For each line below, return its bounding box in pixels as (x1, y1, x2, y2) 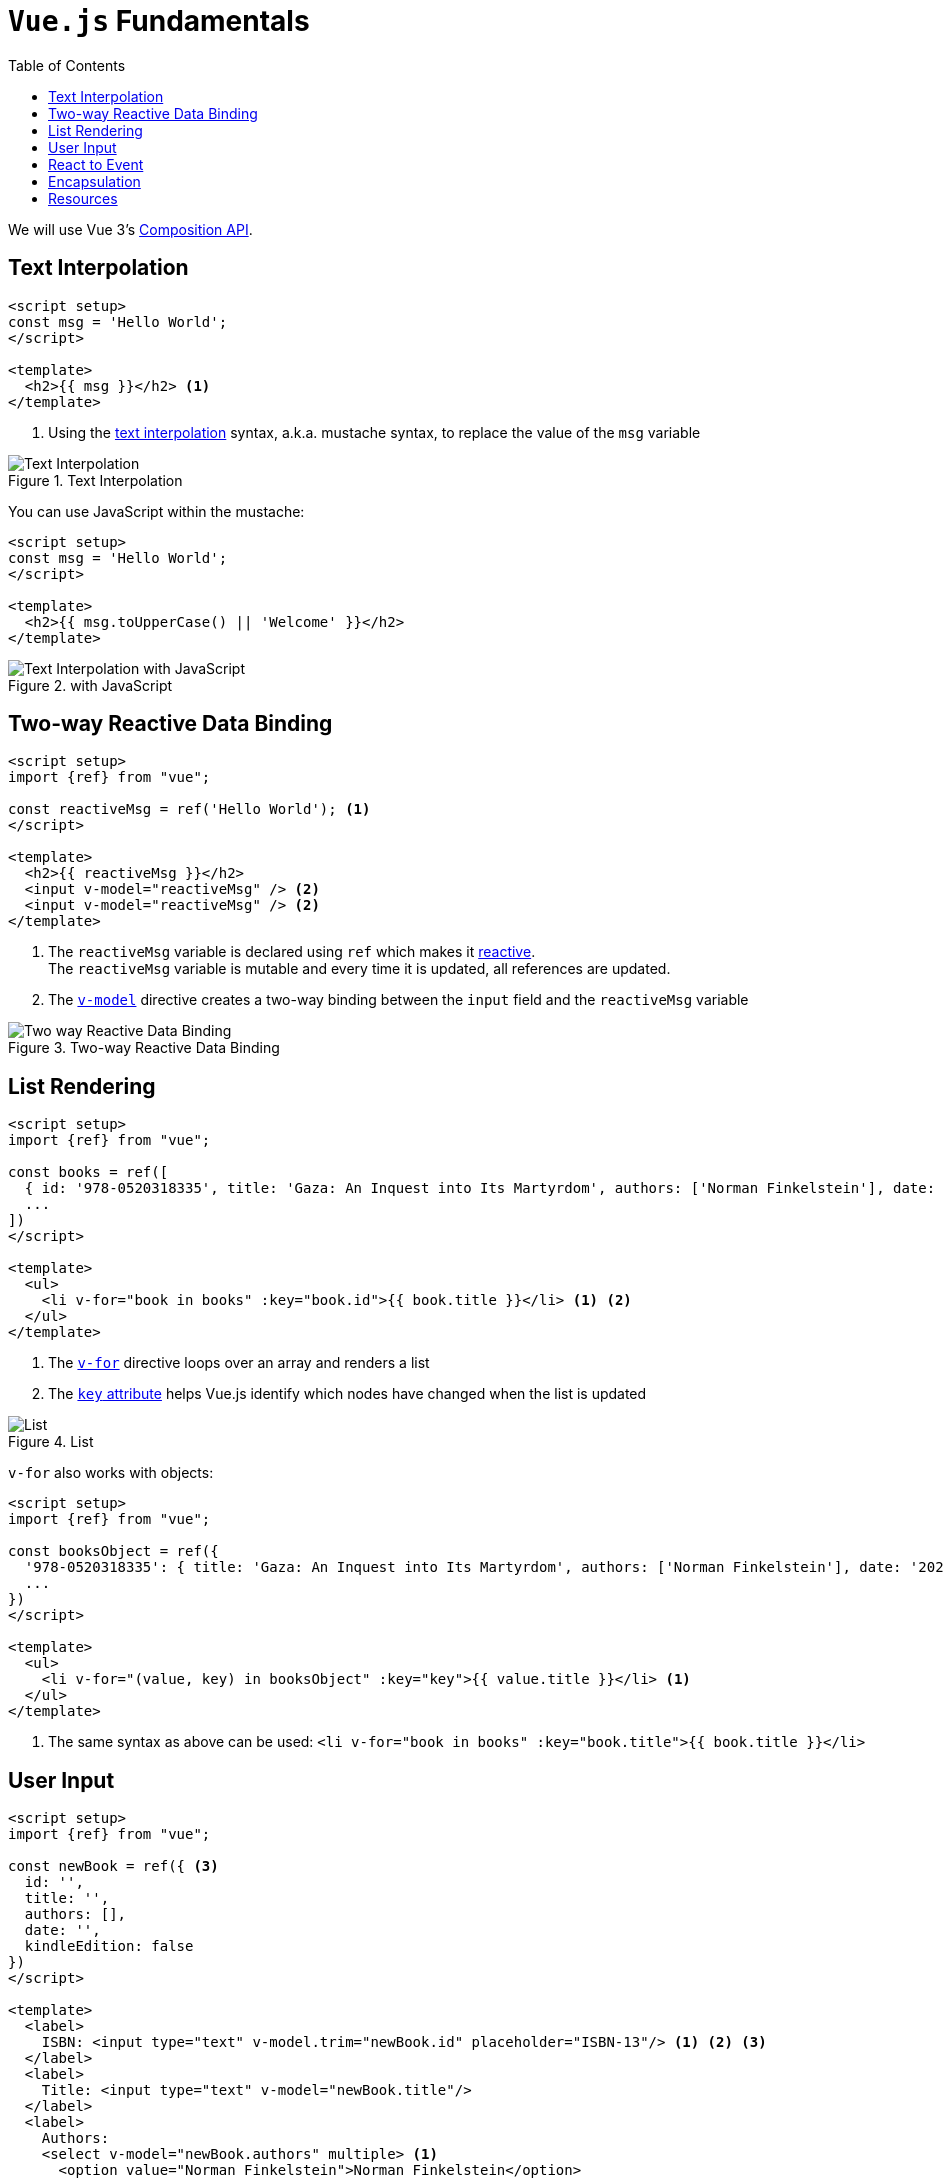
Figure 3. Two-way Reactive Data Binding (8, 1039, 280, 1057)
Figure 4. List (8, 1433, 94, 1451)
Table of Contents (8, 56, 126, 74)
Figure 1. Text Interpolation (8, 471, 183, 489)
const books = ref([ (8, 1164, 169, 1181)
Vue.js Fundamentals (8, 4, 310, 38)
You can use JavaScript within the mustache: (8, 502, 305, 520)
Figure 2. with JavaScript (8, 676, 173, 694)
